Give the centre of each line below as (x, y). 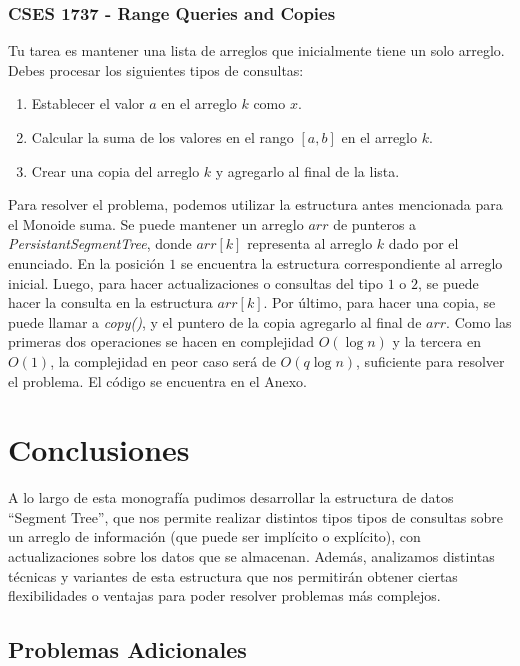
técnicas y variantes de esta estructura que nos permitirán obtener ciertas (233, 575)
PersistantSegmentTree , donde (100, 243)
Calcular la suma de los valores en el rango (162, 137)
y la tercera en (436, 341)
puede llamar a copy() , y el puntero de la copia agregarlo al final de (215, 321)
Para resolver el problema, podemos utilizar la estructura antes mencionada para (255, 204)
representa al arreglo (310, 243)
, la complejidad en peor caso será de (163, 360)
